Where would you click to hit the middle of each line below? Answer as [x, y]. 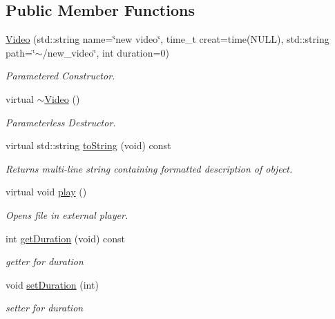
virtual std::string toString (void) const [88, 145]
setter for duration [45, 308]
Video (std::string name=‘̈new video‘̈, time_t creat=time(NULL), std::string [167, 39]
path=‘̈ [20, 52]
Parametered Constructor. [60, 76]
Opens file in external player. [67, 214]
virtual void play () [46, 192]
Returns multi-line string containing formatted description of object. [149, 168]
